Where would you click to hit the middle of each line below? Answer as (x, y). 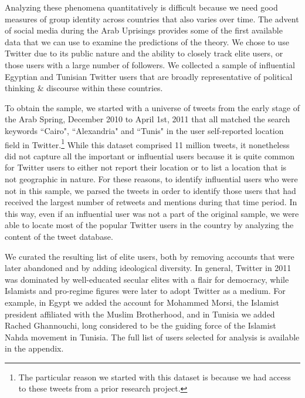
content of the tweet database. (59, 236)
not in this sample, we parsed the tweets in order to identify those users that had (150, 190)
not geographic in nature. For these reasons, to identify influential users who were (151, 178)
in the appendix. (34, 348)
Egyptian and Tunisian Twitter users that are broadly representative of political (149, 76)
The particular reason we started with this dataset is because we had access (155, 377)
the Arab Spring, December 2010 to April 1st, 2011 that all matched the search (148, 119)
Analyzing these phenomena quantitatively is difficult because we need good (141, 7)
